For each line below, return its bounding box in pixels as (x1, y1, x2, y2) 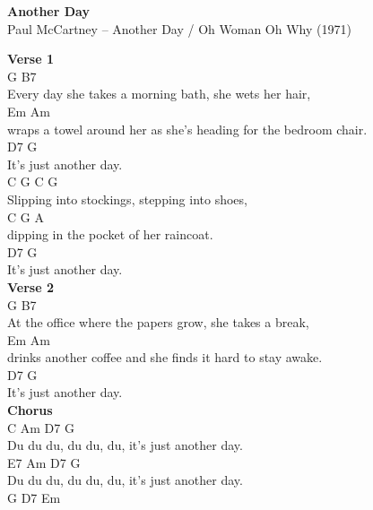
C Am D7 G (7, 418, 74, 437)
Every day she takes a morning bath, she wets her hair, (7, 84, 311, 103)
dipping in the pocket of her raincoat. (7, 225, 213, 244)
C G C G (7, 172, 58, 191)
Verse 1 (7, 49, 54, 68)
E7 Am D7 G (7, 453, 81, 471)
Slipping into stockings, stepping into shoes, (7, 189, 247, 208)
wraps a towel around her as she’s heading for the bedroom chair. (7, 119, 368, 138)
